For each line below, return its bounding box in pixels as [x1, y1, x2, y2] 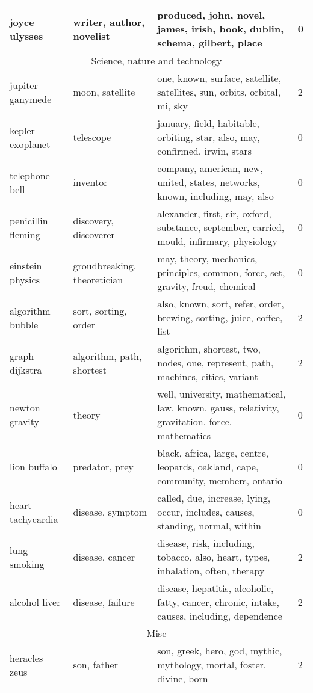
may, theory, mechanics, [157, 251, 258, 265]
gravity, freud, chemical [157, 279, 256, 293]
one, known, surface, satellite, [157, 71, 282, 85]
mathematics [157, 428, 211, 442]
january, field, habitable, [157, 116, 260, 130]
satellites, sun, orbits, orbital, [157, 85, 281, 99]
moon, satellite [73, 85, 135, 99]
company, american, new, [157, 161, 263, 175]
